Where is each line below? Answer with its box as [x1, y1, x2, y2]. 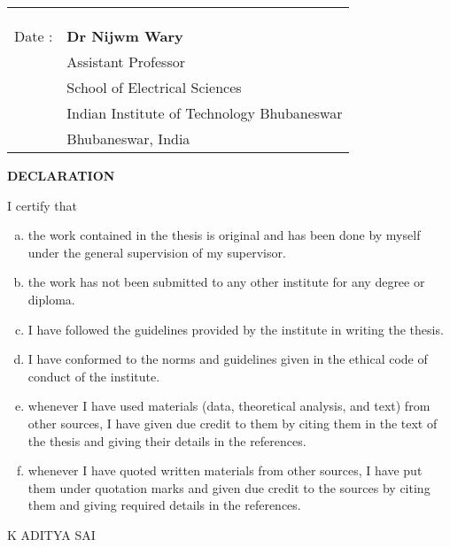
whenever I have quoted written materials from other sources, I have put [27, 461, 423, 480]
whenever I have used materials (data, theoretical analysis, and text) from [27, 397, 431, 415]
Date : [14, 26, 53, 46]
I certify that [7, 196, 77, 214]
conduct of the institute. [27, 366, 160, 385]
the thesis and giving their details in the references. [27, 431, 306, 450]
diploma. [27, 289, 75, 308]
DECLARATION [7, 166, 115, 184]
